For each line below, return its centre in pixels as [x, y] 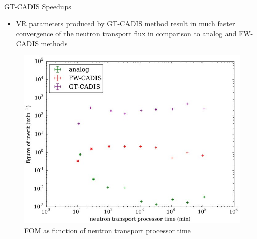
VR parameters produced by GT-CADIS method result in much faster [125, 23]
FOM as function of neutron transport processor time [108, 230]
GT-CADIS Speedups [38, 6]
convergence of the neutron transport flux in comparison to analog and [126, 33]
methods [54, 43]
